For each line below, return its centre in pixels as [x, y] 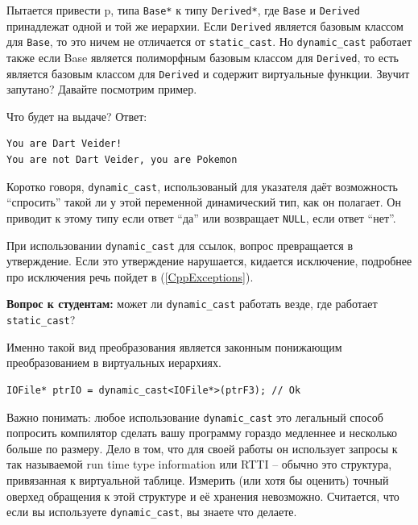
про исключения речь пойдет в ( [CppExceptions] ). [130, 276]
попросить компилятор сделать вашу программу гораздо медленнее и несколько [202, 433]
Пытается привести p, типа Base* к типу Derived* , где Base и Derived [183, 10]
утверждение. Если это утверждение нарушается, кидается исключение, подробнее [209, 261]
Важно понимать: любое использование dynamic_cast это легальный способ [195, 417]
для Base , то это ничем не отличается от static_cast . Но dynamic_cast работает [209, 42]
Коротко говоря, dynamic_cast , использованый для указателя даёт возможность [202, 186]
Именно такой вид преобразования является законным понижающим [174, 346]
